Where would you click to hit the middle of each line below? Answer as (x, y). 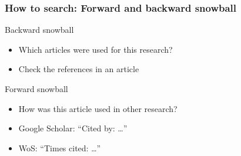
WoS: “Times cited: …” (60, 147)
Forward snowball (36, 89)
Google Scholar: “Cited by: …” (73, 128)
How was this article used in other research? (98, 108)
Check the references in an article (79, 69)
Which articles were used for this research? (96, 49)
